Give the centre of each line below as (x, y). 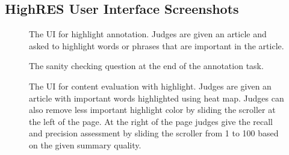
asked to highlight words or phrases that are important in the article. (157, 45)
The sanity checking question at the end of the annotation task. (146, 66)
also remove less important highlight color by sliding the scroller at (152, 110)
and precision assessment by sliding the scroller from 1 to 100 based (154, 133)
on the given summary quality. (85, 144)
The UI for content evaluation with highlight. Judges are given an (150, 86)
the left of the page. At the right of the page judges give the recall (151, 121)
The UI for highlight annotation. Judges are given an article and (148, 34)
